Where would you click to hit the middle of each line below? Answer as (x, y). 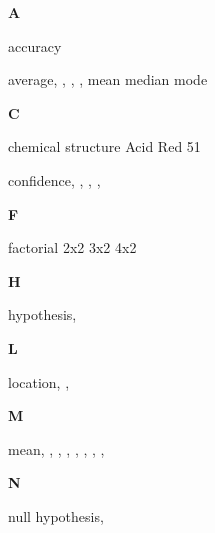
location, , (39, 381)
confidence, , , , (54, 179)
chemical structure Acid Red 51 (104, 146)
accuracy (35, 45)
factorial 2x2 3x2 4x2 (72, 247)
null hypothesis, (56, 515)
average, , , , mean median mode (108, 79)
